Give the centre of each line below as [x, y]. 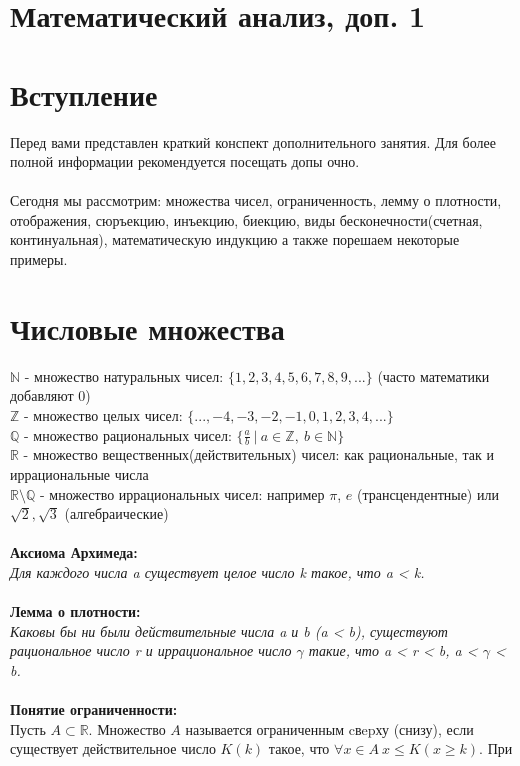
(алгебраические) [116, 513]
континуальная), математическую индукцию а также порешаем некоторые [235, 239]
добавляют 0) [50, 395]
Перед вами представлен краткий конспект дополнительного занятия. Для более [253, 141]
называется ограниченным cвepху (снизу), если [329, 728]
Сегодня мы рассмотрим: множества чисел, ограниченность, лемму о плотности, [256, 200]
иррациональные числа [79, 473]
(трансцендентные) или [427, 493]
